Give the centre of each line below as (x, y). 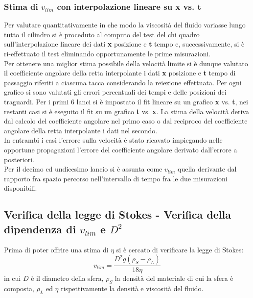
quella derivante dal (207, 169)
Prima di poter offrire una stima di (56, 249)
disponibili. (21, 188)
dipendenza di (40, 229)
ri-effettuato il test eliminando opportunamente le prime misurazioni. (107, 53)
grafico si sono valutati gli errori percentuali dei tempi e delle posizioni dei (115, 92)
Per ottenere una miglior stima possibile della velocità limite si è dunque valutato (126, 63)
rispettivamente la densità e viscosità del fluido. (132, 288)
